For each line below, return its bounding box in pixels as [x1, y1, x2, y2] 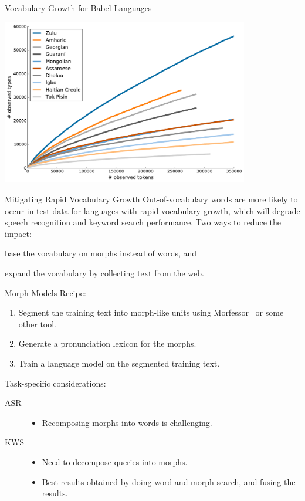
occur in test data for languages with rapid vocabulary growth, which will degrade [5, 204, 300, 216]
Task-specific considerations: [5, 377, 106, 389]
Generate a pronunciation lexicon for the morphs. [18, 337, 196, 350]
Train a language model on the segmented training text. [18, 357, 220, 369]
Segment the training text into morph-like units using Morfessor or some [18, 306, 284, 319]
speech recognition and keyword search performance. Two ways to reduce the [5, 216, 281, 228]
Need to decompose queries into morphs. [42, 455, 188, 468]
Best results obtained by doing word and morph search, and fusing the [42, 475, 296, 488]
